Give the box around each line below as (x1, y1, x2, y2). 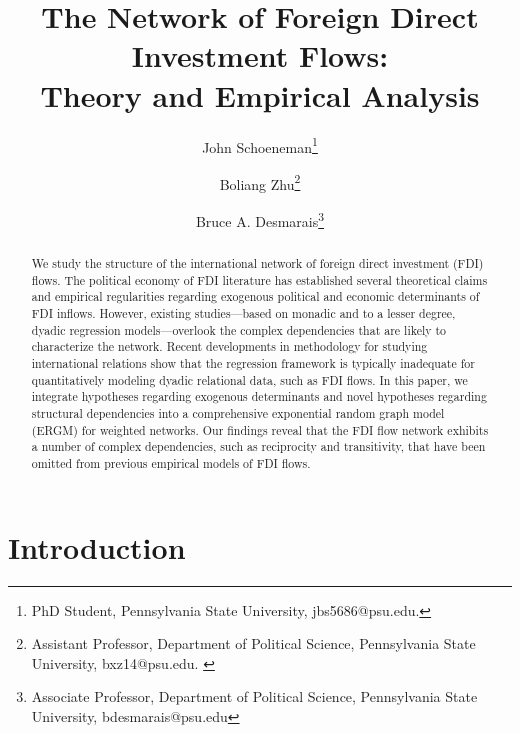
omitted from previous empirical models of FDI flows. (31, 454, 311, 471)
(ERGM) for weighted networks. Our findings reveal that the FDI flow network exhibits (31, 421, 489, 438)
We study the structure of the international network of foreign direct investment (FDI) (31, 255, 484, 272)
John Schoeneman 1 (202, 133, 318, 157)
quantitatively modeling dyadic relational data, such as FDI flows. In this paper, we (31, 371, 468, 388)
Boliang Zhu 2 (219, 170, 301, 194)
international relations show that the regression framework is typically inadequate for (31, 354, 475, 371)
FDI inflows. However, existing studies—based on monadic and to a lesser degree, (31, 305, 456, 322)
